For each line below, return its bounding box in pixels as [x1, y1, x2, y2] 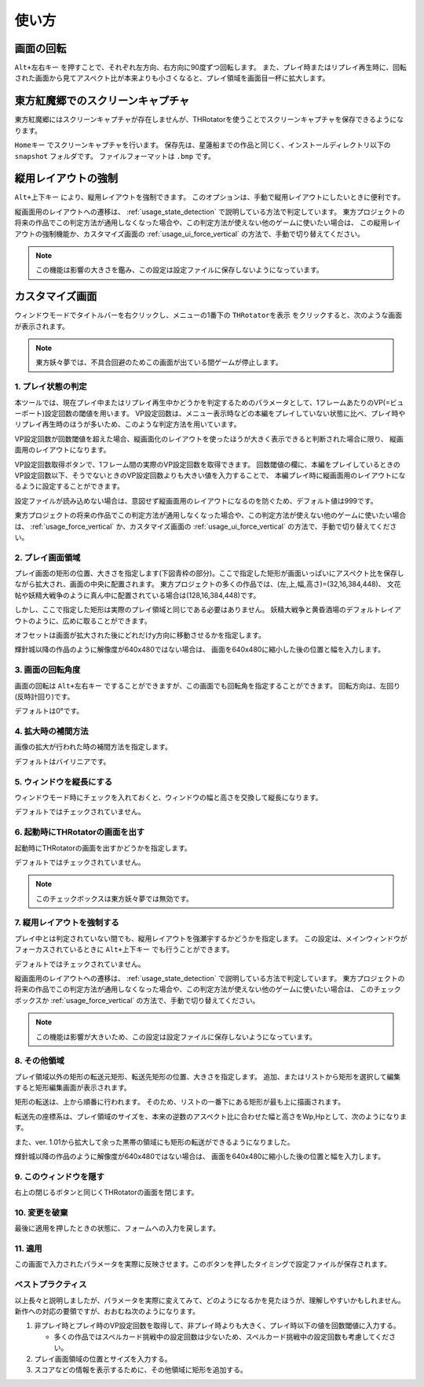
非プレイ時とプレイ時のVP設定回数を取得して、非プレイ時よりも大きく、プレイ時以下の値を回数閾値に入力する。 [34, 1321, 400, 1330]
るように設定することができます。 [14, 481, 125, 491]
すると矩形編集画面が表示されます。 [14, 1083, 131, 1093]
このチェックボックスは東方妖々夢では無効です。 [35, 894, 194, 903]
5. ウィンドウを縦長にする [14, 776, 113, 787]
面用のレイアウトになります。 [14, 445, 111, 455]
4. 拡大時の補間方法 [14, 726, 90, 737]
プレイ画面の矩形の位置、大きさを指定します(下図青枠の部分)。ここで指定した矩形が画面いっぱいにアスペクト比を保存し [14, 569, 404, 578]
